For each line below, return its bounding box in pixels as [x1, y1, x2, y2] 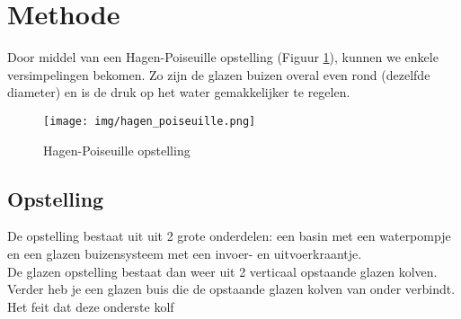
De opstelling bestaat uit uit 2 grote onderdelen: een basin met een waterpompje [7, 226, 451, 245]
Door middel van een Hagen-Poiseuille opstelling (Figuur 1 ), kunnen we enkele [7, 48, 439, 66]
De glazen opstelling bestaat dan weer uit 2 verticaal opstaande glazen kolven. [7, 261, 438, 280]
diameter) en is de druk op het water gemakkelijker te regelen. [7, 83, 350, 102]
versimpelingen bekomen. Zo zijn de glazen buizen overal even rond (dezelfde [7, 65, 430, 84]
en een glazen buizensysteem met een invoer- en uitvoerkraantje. [7, 244, 362, 262]
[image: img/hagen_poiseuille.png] [43, 114, 256, 128]
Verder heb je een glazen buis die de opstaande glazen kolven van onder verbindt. [7, 279, 456, 298]
